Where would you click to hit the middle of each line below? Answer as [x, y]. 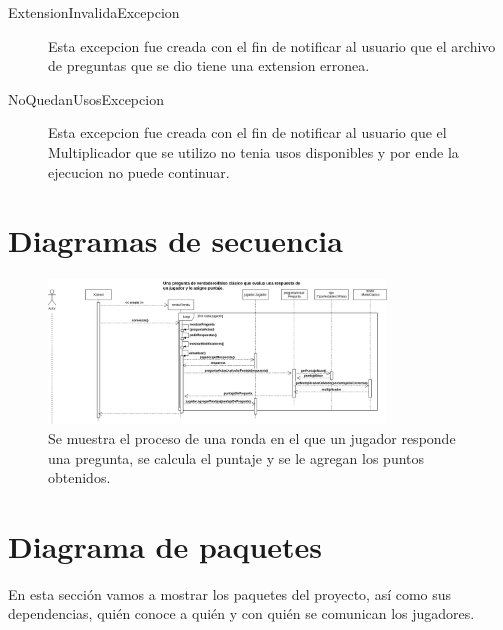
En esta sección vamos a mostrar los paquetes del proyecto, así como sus [230, 593]
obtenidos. [79, 477]
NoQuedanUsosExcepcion [86, 98]
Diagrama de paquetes [165, 545]
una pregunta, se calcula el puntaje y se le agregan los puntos [236, 457]
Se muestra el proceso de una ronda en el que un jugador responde [252, 437]
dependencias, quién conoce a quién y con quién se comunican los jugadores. [241, 613]
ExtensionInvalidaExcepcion [94, 12]
